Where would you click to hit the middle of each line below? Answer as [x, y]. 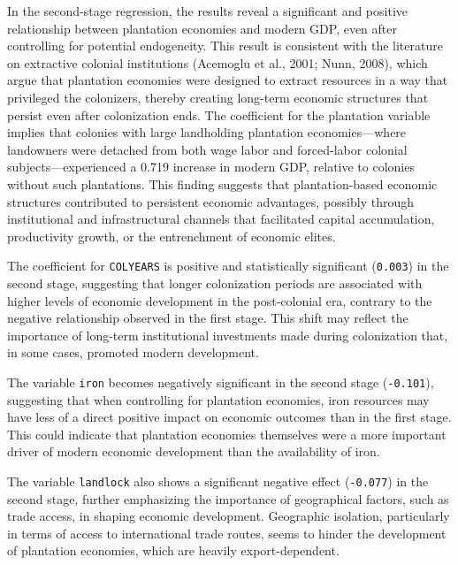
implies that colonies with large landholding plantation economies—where [207, 132]
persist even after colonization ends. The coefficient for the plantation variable [219, 115]
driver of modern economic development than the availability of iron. [194, 451]
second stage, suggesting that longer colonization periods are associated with [215, 282]
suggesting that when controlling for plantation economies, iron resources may [218, 399]
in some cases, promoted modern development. [133, 352]
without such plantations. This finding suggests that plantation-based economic [222, 183]
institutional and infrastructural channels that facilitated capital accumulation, [221, 219]
